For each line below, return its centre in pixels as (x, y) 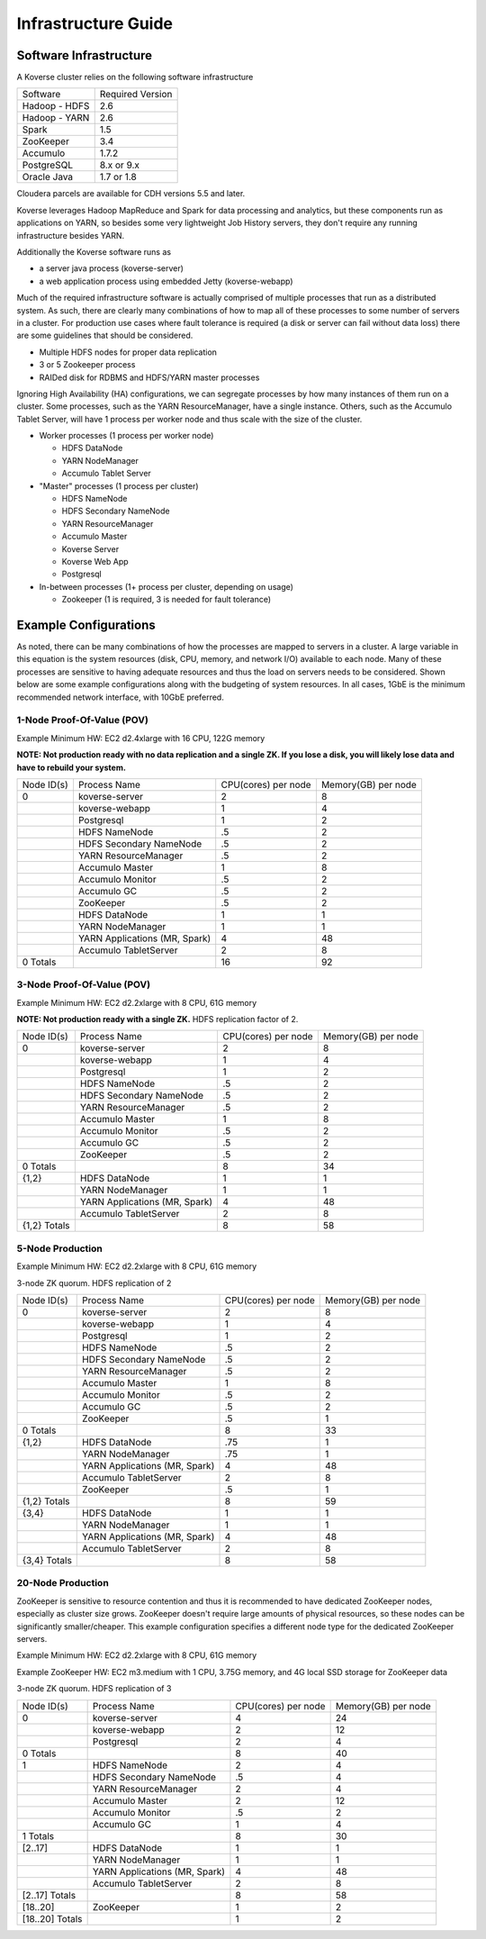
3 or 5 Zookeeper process (87, 365)
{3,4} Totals (47, 1561)
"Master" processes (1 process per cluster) (119, 485)
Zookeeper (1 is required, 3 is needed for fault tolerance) (166, 600)
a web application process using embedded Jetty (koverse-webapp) (166, 281)
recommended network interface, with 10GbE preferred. (120, 697)
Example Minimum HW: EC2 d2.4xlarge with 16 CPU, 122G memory (141, 738)
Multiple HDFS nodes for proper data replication (128, 352)
